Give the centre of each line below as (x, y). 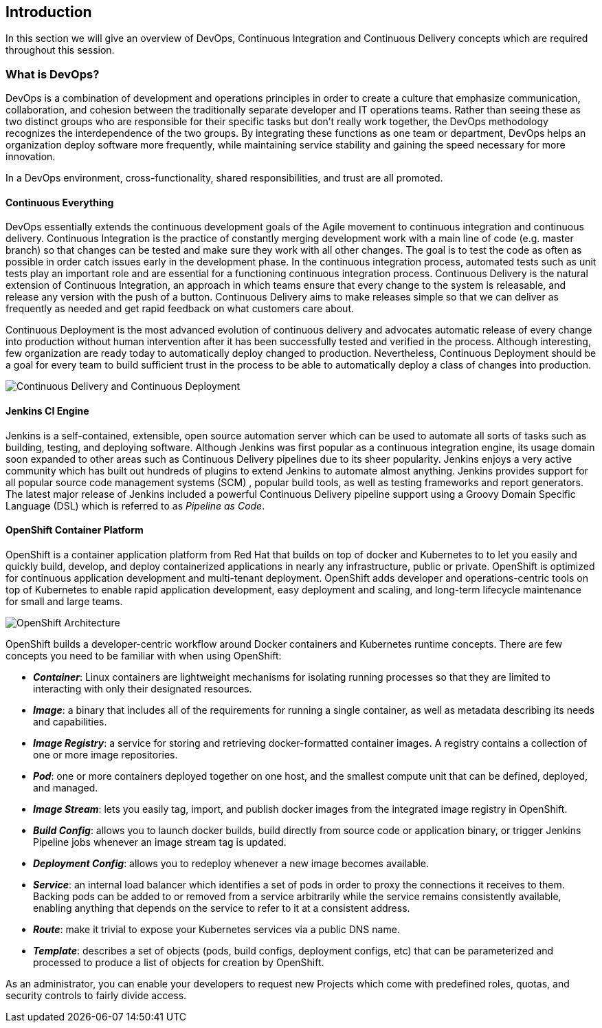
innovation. (31, 157)
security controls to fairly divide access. (96, 995)
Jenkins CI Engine (47, 411)
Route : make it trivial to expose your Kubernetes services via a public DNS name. (216, 929)
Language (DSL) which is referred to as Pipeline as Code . (135, 505)
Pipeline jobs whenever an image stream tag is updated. (160, 842)
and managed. (66, 787)
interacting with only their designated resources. (143, 688)
